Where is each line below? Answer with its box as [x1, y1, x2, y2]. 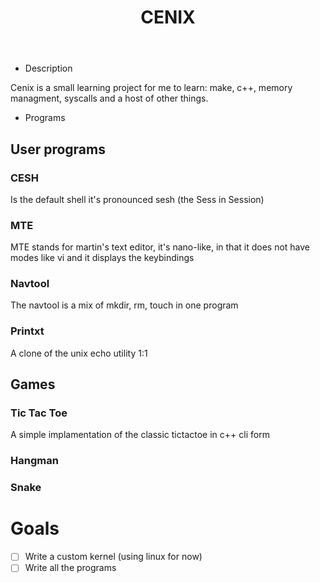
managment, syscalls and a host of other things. [10, 92, 209, 105]
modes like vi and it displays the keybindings [10, 252, 195, 264]
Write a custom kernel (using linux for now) [24, 551, 203, 563]
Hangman [10, 454, 59, 468]
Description [24, 62, 73, 75]
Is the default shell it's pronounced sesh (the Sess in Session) [10, 193, 265, 205]
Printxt [10, 324, 45, 338]
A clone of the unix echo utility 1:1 [10, 347, 148, 359]
